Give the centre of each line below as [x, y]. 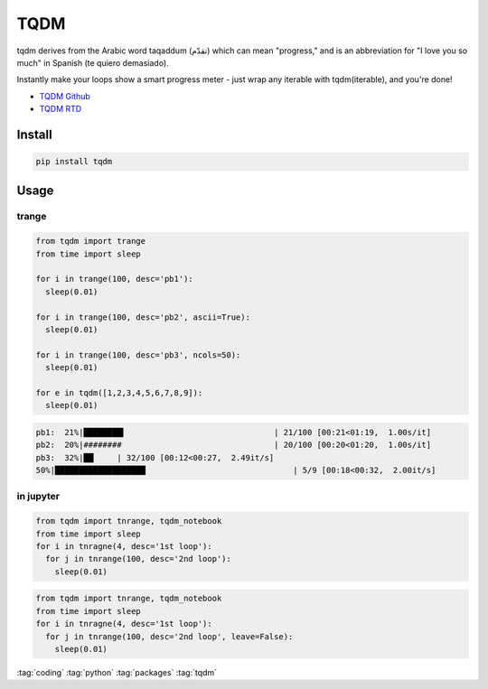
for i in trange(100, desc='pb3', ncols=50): [138, 355]
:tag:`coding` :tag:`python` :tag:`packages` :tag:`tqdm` [117, 672]
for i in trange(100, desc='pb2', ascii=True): [143, 317]
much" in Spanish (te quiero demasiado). [93, 62]
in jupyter [38, 497]
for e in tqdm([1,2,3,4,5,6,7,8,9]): [119, 392]
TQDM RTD [61, 109]
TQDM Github [65, 96]
